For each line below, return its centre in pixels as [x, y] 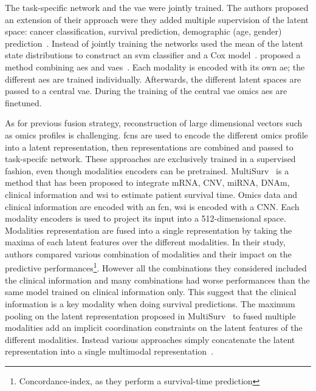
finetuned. [23, 102]
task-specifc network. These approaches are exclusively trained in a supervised [150, 159]
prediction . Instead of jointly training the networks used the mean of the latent [154, 43]
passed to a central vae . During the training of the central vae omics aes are [146, 91]
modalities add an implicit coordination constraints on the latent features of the [154, 328]
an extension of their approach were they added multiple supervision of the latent [157, 19]
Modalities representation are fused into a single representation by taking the [149, 230]
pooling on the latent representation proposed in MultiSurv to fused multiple [150, 315]
